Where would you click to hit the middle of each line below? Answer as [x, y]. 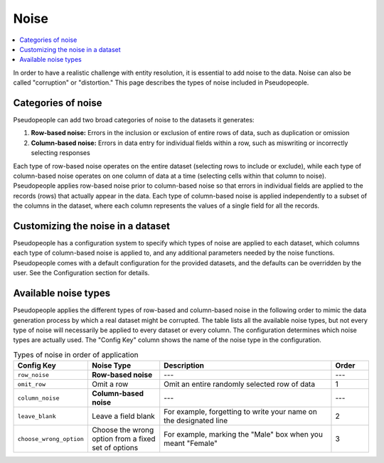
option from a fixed [123, 439]
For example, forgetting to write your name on [241, 412]
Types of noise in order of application [76, 354]
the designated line [196, 421]
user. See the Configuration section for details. [81, 273]
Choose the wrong [123, 430]
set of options [115, 448]
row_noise [33, 374]
